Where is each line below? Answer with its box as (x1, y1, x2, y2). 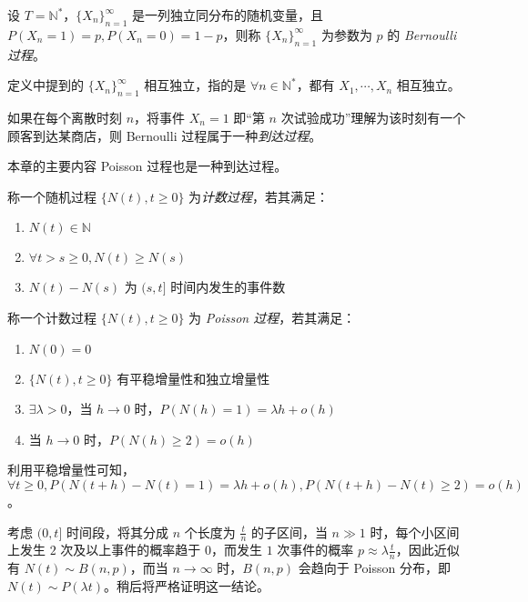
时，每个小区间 (370, 522, 460, 541)
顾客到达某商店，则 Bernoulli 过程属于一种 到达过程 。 (7, 125, 322, 145)
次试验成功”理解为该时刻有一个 (280, 107, 466, 126)
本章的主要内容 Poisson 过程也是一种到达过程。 (7, 156, 288, 176)
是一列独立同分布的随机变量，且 (131, 5, 323, 24)
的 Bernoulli (387, 25, 457, 44)
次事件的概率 (277, 540, 354, 559)
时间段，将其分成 (66, 522, 168, 541)
